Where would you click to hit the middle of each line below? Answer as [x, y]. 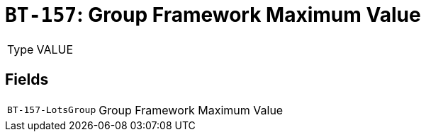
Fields [27, 80]
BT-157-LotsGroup [52, 110]
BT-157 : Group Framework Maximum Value [213, 15]
